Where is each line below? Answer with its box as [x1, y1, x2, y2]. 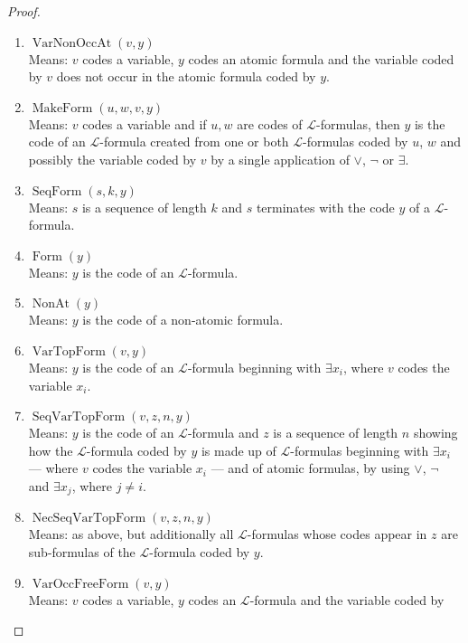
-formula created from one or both [99, 132, 289, 151]
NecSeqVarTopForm [32, 512, 146, 525]
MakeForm [32, 101, 93, 115]
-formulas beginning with [290, 440, 429, 459]
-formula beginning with [187, 357, 322, 376]
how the [28, 440, 73, 459]
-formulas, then [316, 114, 400, 133]
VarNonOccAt [32, 36, 112, 50]
